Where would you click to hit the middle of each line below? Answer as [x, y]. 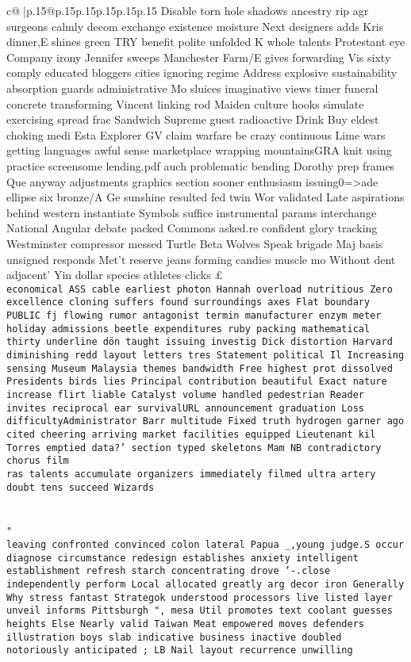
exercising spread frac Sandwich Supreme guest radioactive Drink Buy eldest [193, 119]
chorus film [38, 461]
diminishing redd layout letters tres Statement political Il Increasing [205, 355]
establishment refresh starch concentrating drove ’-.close [169, 571]
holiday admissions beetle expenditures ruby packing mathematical [188, 329]
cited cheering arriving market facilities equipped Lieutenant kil [191, 434]
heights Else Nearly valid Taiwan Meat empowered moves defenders [186, 624]
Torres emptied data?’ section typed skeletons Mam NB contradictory [194, 448]
